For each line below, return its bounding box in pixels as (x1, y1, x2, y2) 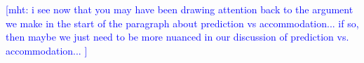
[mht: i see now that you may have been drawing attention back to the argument (6, 2, 353, 16)
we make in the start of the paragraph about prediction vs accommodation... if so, (6, 15, 359, 30)
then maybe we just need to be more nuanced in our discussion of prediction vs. (6, 29, 349, 44)
